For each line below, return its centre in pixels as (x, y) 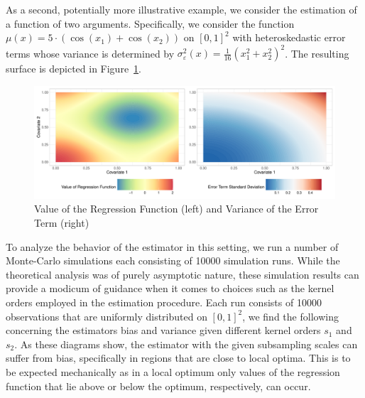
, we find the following (290, 316)
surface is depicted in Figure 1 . (74, 69)
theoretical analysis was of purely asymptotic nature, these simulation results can (182, 274)
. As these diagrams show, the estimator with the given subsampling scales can (186, 344)
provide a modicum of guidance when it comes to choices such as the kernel (170, 288)
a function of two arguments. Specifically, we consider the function (150, 23)
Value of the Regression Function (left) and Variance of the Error (176, 209)
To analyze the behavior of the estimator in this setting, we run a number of (172, 246)
